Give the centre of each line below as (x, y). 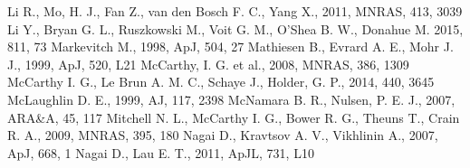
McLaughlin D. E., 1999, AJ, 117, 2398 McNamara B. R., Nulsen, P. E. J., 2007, (231, 99)
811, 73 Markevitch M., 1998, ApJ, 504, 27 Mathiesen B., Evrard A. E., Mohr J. (230, 47)
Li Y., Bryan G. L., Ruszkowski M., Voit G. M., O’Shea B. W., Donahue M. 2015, (235, 28)
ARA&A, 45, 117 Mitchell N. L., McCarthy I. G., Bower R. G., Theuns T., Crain (234, 117)
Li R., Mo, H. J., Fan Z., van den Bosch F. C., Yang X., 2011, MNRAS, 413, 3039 (235, 11)
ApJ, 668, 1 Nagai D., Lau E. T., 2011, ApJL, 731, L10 (161, 152)
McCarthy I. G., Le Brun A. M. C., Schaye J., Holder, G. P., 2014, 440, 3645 (221, 82)
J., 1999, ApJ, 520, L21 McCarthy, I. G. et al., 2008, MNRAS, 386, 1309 (208, 64)
